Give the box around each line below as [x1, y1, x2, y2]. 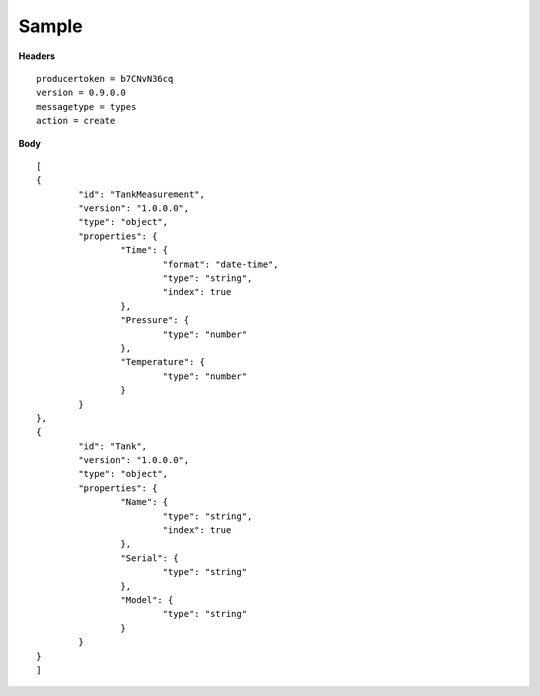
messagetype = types [36, 101, 137, 112]
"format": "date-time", [162, 258, 279, 270]
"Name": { [120, 496, 169, 508]
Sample [18, 15, 84, 37]
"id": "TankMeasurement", [78, 188, 205, 200]
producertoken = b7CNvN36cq [36, 73, 174, 84]
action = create [36, 115, 116, 127]
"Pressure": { [120, 315, 190, 326]
